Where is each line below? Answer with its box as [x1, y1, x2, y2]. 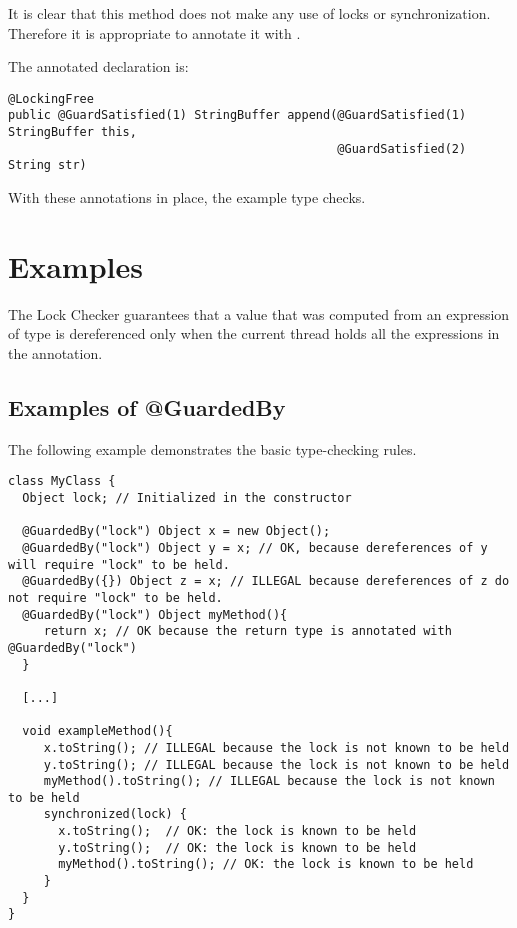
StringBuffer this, [8, 125, 137, 140]
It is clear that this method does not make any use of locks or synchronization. [8, 3, 491, 23]
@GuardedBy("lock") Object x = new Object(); [22, 524, 331, 539]
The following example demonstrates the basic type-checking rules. [8, 438, 417, 459]
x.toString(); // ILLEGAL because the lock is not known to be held [43, 740, 510, 755]
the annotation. [8, 342, 103, 363]
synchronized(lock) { [43, 807, 187, 822]
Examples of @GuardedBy [8, 391, 286, 422]
